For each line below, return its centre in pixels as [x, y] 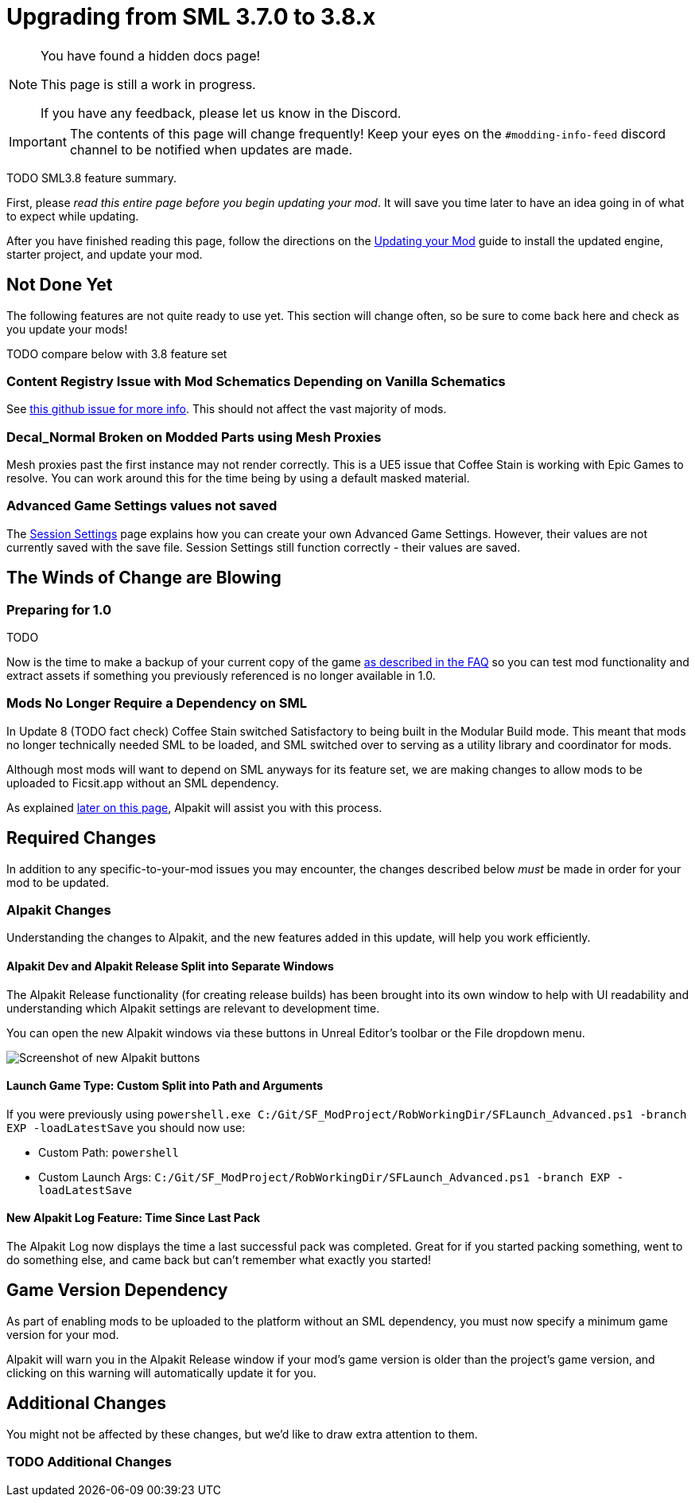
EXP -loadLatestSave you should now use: [126, 1127]
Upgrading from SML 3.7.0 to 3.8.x [191, 17]
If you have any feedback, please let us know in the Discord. [221, 113]
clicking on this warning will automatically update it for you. [161, 1372]
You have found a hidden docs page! [151, 55]
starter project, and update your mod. [105, 254]
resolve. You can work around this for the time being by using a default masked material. [238, 478]
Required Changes [82, 838]
